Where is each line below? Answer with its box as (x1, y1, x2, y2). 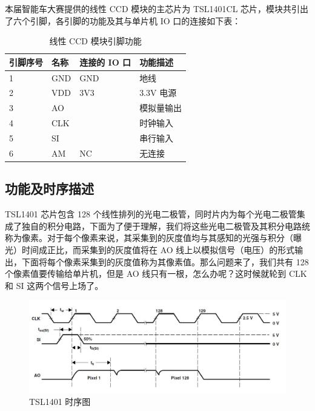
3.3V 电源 (139, 86, 177, 99)
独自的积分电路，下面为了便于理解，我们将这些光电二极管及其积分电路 (21, 219, 302, 232)
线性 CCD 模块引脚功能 (49, 35, 142, 47)
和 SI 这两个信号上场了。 (5, 279, 104, 291)
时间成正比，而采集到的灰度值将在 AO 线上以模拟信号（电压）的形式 (21, 243, 295, 256)
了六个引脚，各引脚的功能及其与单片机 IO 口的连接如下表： (5, 14, 241, 27)
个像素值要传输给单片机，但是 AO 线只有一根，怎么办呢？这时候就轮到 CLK (5, 267, 307, 280)
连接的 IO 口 (79, 55, 131, 68)
